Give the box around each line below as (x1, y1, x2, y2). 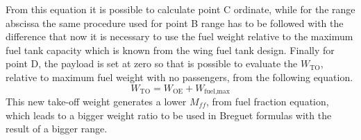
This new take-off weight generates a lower (6, 94, 187, 109)
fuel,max (204, 88, 230, 96)
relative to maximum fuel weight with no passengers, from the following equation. (6, 69, 353, 84)
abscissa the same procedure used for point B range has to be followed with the (6, 15, 344, 30)
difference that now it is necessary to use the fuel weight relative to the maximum (6, 29, 353, 44)
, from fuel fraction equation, (206, 94, 329, 109)
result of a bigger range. (6, 121, 108, 136)
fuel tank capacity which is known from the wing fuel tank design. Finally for (6, 42, 335, 57)
